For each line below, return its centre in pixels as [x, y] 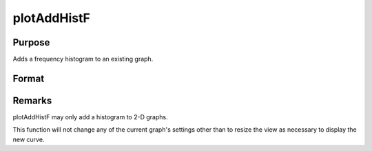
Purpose [31, 42]
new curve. [29, 139]
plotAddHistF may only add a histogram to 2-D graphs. [90, 117]
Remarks [32, 100]
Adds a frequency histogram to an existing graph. [83, 59]
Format [29, 78]
